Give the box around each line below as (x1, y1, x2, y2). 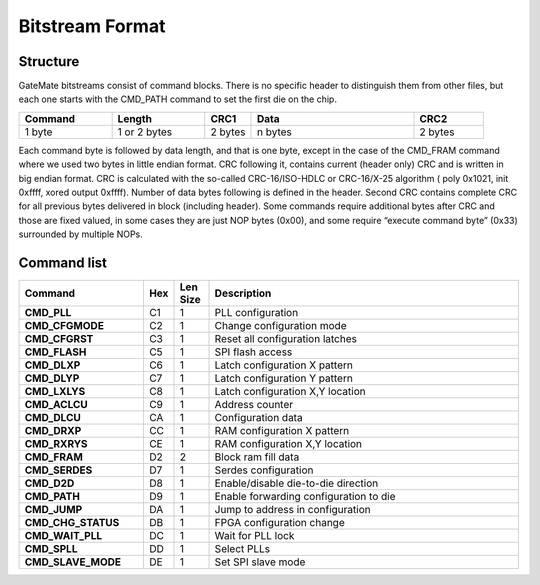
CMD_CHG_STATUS (24, 516, 120, 530)
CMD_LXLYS (24, 385, 86, 399)
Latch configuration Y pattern (214, 371, 354, 385)
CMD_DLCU (24, 411, 82, 425)
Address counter (214, 398, 294, 412)
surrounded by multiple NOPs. (18, 228, 144, 240)
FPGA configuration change (214, 516, 345, 530)
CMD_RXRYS (24, 437, 89, 451)
